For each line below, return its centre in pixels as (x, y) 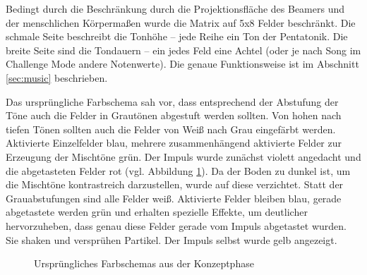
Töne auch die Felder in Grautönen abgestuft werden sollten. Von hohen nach (174, 115)
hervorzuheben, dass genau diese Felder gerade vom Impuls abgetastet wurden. (176, 225)
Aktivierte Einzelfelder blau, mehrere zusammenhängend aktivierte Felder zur (174, 143)
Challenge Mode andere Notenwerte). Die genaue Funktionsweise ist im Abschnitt (182, 64)
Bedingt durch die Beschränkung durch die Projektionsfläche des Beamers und (175, 8)
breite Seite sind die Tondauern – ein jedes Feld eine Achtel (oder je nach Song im (183, 50)
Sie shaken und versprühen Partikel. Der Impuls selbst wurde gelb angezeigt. (172, 239)
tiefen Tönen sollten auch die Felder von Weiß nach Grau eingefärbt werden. (171, 129)
